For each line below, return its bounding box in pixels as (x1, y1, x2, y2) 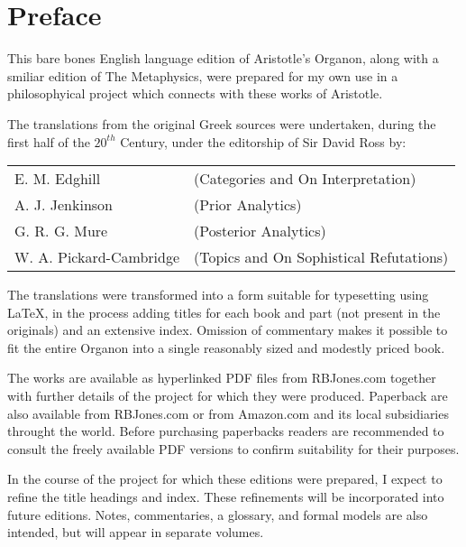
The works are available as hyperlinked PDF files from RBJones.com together (7, 368, 436, 387)
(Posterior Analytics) (194, 220, 326, 242)
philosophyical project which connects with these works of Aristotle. (7, 84, 383, 103)
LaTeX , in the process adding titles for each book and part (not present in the (7, 302, 441, 321)
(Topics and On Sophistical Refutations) (194, 246, 449, 268)
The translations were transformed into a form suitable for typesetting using (7, 285, 429, 304)
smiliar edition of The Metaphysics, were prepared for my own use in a (7, 66, 398, 85)
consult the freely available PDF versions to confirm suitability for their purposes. (7, 439, 460, 458)
